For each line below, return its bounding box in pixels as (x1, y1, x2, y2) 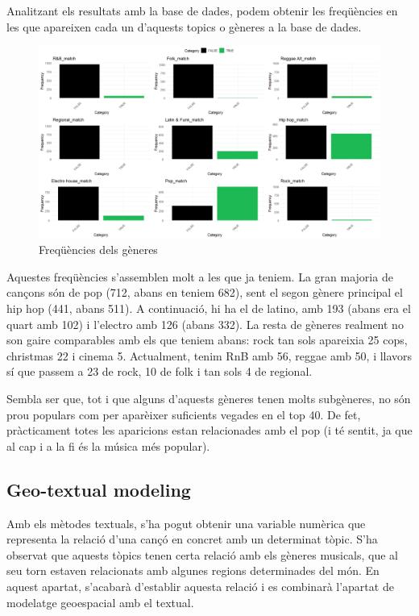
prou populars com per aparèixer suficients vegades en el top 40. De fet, (6, 406, 361, 422)
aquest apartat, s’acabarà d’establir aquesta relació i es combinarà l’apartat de (6, 577, 394, 594)
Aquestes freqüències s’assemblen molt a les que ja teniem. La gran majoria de (6, 268, 393, 285)
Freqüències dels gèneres (39, 241, 158, 258)
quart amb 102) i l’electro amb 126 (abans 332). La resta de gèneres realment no (6, 315, 404, 332)
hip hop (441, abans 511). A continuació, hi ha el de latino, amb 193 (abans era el (6, 300, 411, 317)
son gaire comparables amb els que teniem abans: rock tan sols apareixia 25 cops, (6, 331, 408, 348)
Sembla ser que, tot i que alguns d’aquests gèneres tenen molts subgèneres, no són (6, 390, 411, 407)
